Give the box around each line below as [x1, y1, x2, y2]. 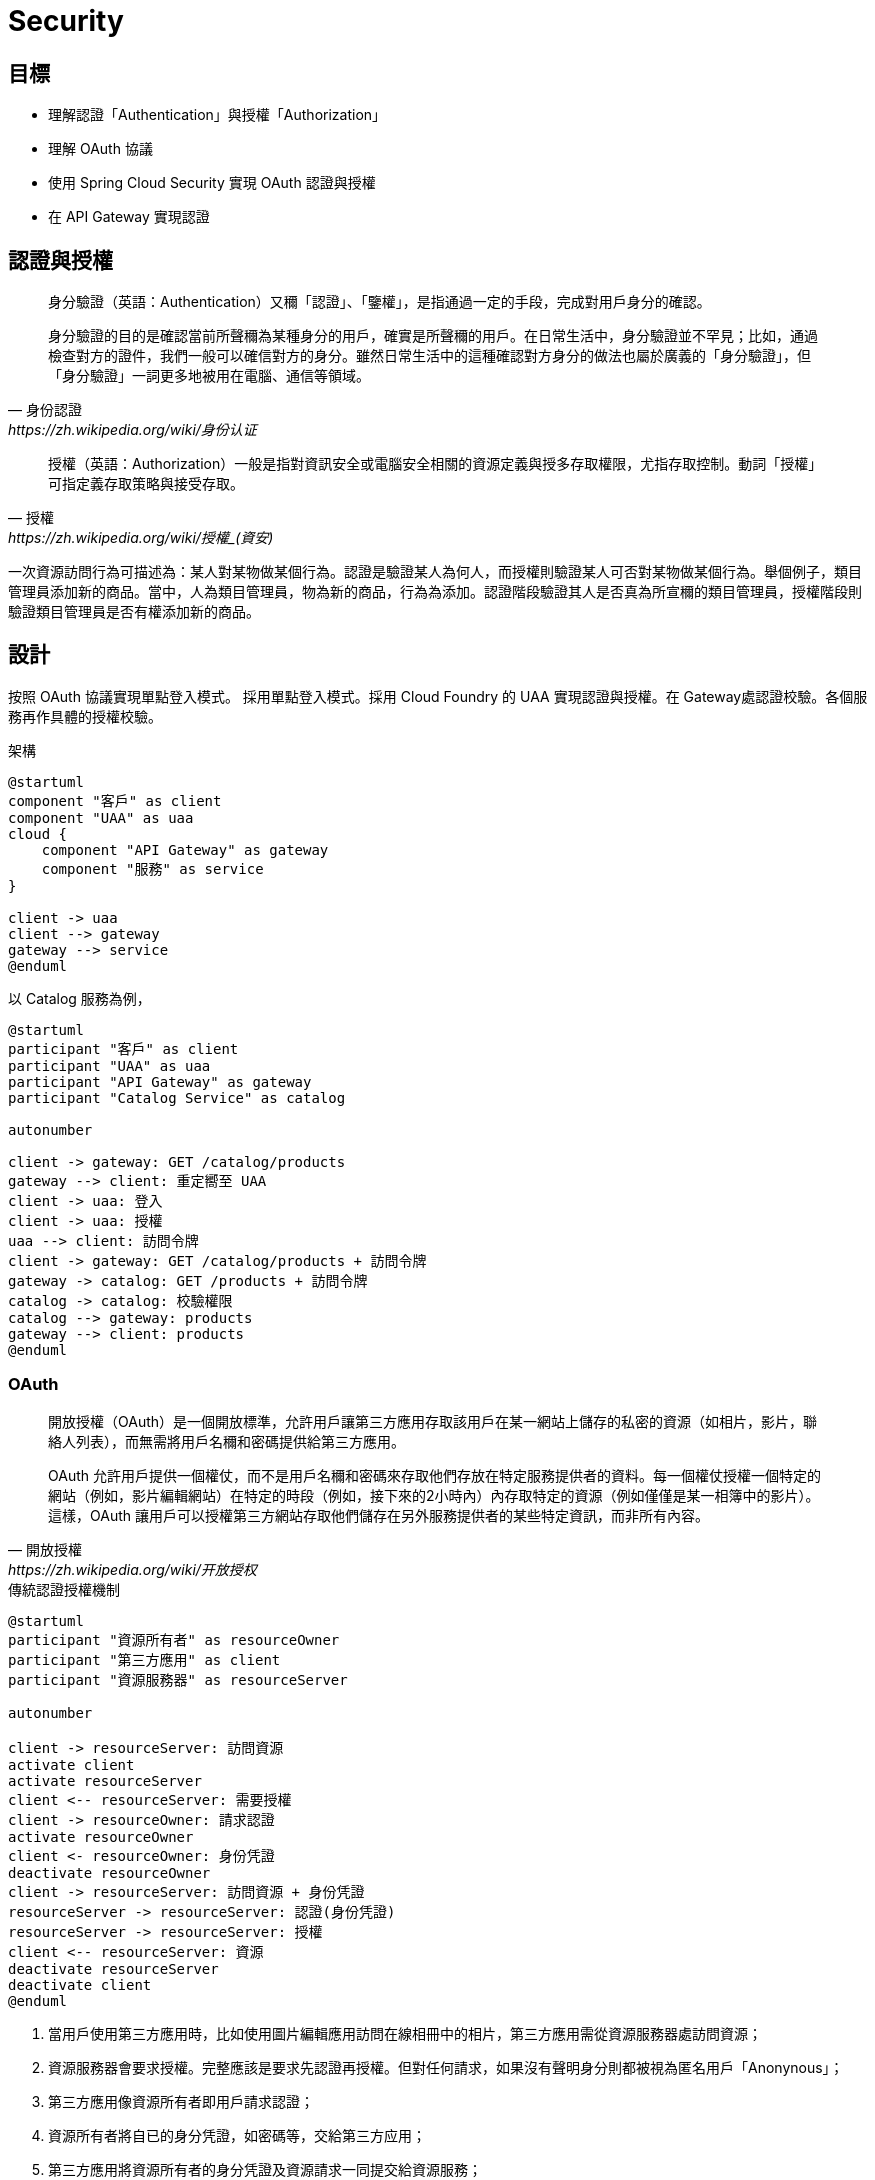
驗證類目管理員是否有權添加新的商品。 [8, 603, 260, 621]
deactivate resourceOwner [8, 1864, 211, 1881]
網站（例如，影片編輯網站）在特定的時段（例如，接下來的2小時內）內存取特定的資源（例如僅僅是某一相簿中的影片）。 [48, 1486, 820, 1504]
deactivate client [8, 1976, 152, 1993]
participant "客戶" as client [8, 1040, 239, 1057]
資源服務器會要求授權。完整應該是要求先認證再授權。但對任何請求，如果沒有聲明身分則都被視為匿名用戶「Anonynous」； [48, 2058, 844, 2076]
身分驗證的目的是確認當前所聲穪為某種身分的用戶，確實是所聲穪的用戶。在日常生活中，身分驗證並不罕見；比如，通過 [48, 327, 818, 345]
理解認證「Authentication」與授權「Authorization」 [48, 106, 387, 124]
